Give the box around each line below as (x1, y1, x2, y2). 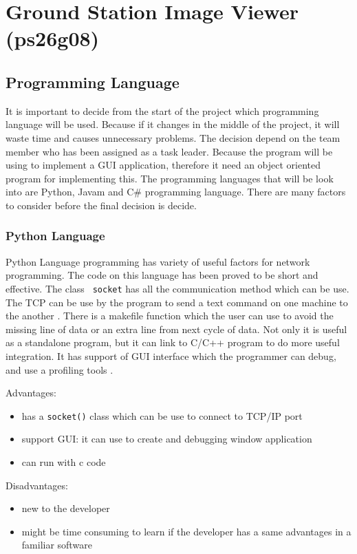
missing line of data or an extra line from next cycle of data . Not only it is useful (6, 321, 347, 336)
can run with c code (21, 454, 106, 469)
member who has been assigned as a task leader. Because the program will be (6, 144, 333, 158)
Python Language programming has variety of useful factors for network (6, 254, 310, 268)
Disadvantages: (6, 478, 68, 492)
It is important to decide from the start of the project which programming (6, 103, 319, 118)
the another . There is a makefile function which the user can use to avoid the (6, 308, 334, 323)
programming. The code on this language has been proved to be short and (6, 268, 318, 282)
